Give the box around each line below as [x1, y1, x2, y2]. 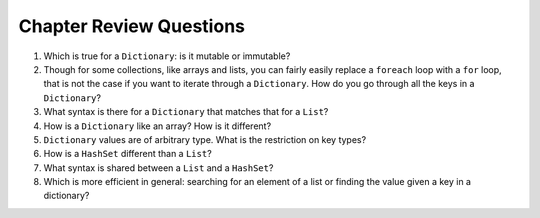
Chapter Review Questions [18, 15, 245, 37]
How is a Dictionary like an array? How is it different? [43, 120, 272, 132]
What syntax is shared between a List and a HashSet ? [43, 161, 274, 174]
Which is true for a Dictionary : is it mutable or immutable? [43, 50, 291, 62]
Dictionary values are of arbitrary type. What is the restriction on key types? [43, 133, 367, 145]
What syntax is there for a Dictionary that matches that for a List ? [43, 106, 329, 118]
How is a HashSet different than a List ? [43, 148, 212, 160]
